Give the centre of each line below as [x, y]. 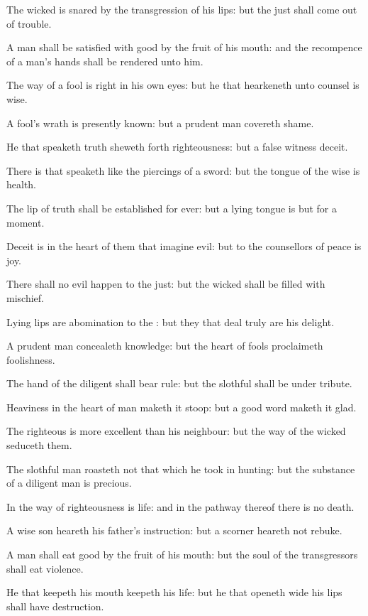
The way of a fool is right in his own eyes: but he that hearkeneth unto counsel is [183, 85]
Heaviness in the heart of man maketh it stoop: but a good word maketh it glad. [182, 407]
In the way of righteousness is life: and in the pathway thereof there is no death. [180, 506]
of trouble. [29, 23]
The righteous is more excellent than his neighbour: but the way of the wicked [176, 431]
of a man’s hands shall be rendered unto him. [105, 61]
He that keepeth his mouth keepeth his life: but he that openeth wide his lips [174, 592]
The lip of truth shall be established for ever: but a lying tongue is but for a [172, 208]
